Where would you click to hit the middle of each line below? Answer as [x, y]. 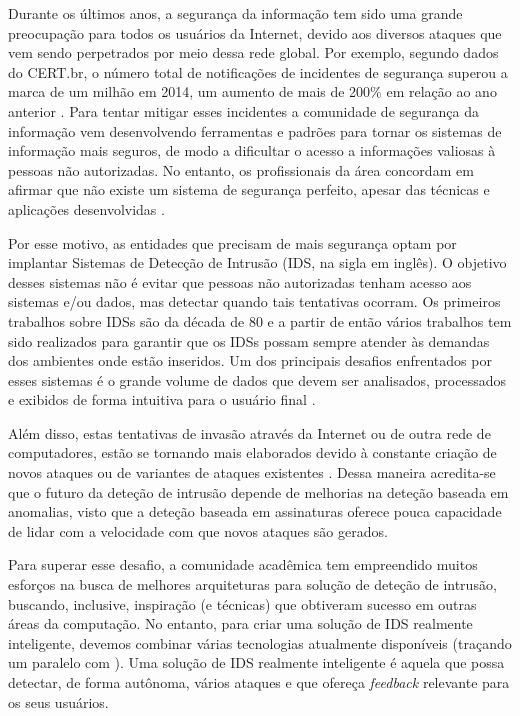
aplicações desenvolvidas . [86, 208]
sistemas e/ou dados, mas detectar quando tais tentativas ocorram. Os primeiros [254, 301]
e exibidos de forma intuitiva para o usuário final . [162, 399]
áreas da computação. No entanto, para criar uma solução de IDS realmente [240, 623]
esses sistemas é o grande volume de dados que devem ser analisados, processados [257, 379]
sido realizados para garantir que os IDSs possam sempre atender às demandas [249, 340]
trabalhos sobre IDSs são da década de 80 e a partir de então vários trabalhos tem [260, 320]
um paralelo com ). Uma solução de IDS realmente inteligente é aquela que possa [256, 662]
